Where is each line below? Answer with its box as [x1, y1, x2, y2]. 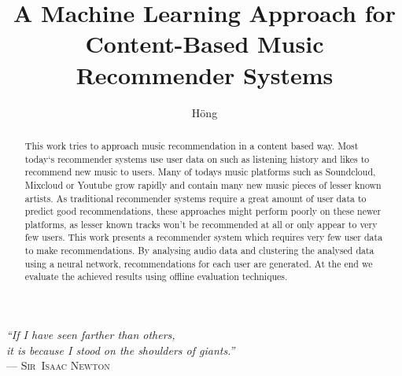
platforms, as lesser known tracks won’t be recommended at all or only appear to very [24, 217, 378, 230]
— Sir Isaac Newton [6, 357, 110, 374]
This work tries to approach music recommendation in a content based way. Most [24, 138, 359, 152]
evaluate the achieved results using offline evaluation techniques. [24, 270, 288, 283]
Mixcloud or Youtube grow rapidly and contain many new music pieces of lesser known [24, 178, 382, 191]
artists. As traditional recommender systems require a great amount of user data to [24, 191, 367, 205]
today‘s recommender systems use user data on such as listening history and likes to [24, 152, 370, 165]
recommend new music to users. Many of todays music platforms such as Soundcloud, [24, 165, 376, 179]
